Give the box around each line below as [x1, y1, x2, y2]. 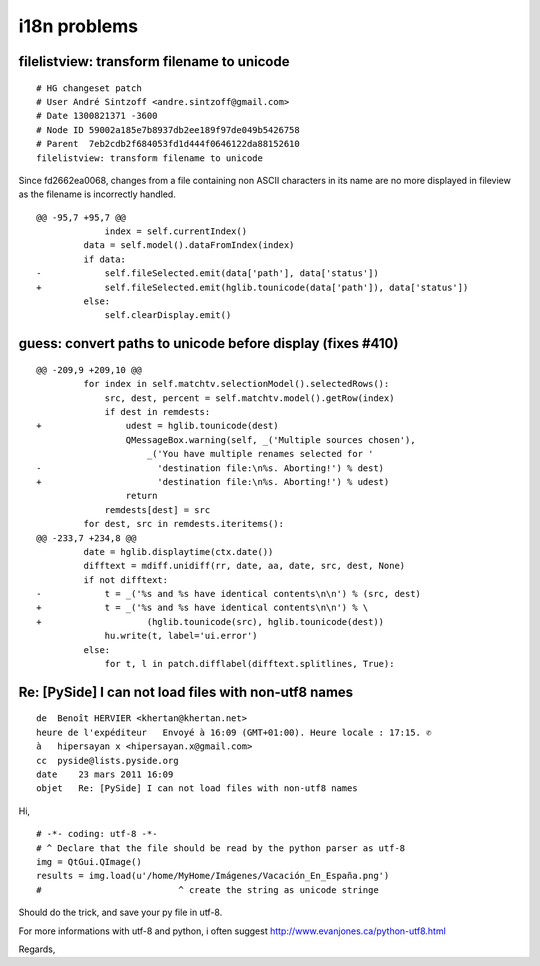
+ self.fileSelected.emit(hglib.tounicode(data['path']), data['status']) [36, 281, 469, 293]
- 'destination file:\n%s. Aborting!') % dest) [36, 462, 385, 474]
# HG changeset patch [36, 82, 142, 94]
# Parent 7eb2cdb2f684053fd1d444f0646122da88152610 [36, 138, 300, 150]
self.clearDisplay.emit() [104, 310, 232, 321]
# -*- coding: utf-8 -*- [36, 828, 158, 840]
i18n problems [18, 15, 139, 37]
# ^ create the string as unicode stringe [36, 884, 379, 895]
